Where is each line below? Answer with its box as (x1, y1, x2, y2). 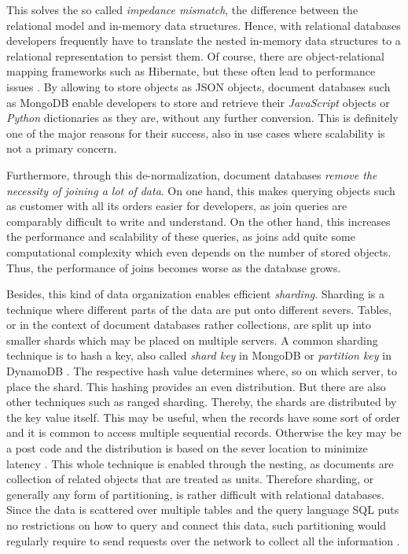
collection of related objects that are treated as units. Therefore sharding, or (6, 471, 374, 487)
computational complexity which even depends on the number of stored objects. (6, 243, 391, 260)
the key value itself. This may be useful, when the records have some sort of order (6, 408, 401, 425)
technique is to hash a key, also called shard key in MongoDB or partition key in (6, 347, 391, 364)
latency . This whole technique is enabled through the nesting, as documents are (6, 455, 394, 471)
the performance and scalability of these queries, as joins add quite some (6, 228, 355, 245)
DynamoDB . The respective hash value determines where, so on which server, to (6, 363, 397, 379)
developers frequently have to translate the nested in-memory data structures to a (6, 32, 401, 49)
